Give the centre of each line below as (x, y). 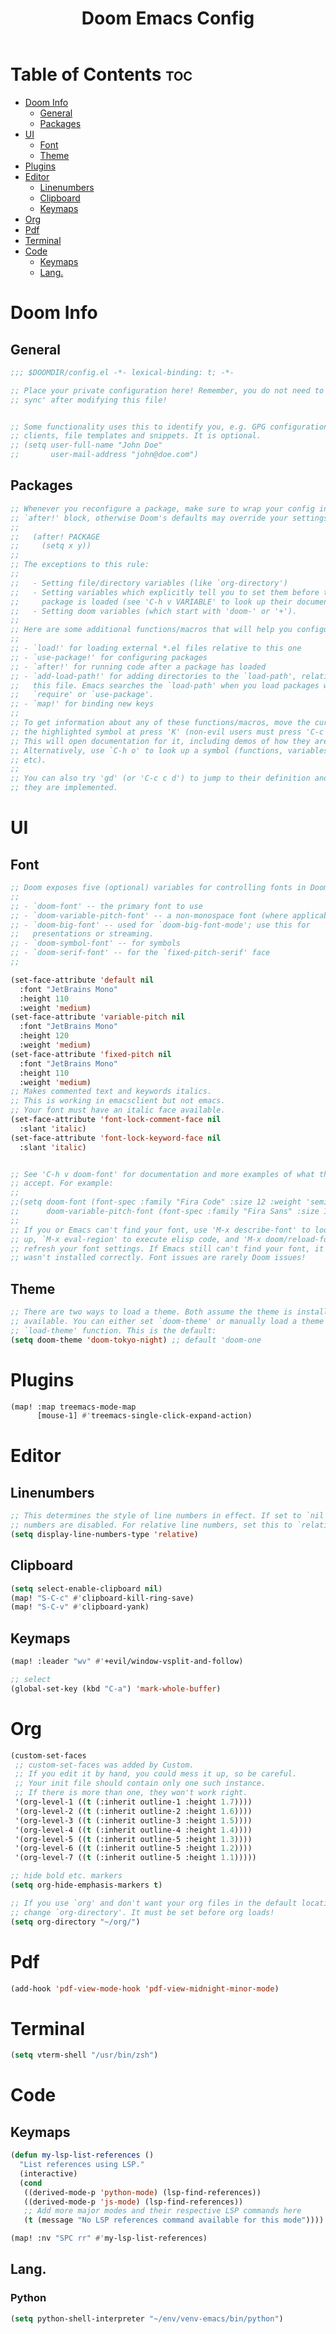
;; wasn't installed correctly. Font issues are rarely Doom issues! (158, 1258)
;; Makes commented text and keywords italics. (111, 1092)
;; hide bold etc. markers (66, 1876)
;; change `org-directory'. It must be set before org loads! (142, 1912)
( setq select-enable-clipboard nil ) (86, 1588)
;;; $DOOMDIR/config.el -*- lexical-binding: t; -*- (122, 372)
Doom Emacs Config (168, 18)
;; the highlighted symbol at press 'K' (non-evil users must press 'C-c (167, 732)
